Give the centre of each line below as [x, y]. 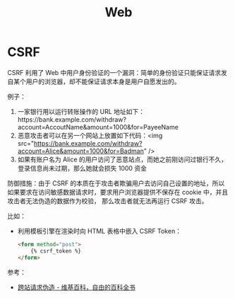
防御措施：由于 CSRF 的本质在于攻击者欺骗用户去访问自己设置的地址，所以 [116, 183]
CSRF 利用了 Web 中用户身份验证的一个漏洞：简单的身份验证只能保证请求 [114, 72]
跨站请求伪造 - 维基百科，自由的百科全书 [77, 287]
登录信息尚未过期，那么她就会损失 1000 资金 [82, 168]
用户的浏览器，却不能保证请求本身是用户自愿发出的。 [103, 81]
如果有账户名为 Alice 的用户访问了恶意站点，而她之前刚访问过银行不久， [122, 159]
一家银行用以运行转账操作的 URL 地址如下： [81, 111]
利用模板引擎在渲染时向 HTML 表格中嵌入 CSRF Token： [100, 231]
